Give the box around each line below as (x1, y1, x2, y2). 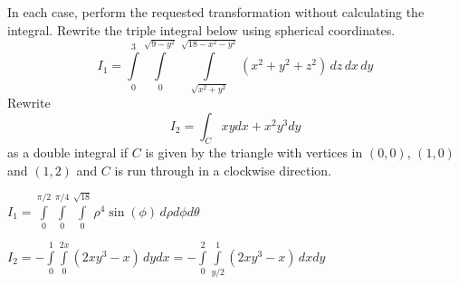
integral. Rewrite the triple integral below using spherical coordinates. (7, 20, 396, 39)
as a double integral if (7, 143, 129, 162)
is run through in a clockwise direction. (114, 161, 331, 180)
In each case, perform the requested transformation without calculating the (7, 3, 425, 21)
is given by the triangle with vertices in (145, 143, 363, 162)
